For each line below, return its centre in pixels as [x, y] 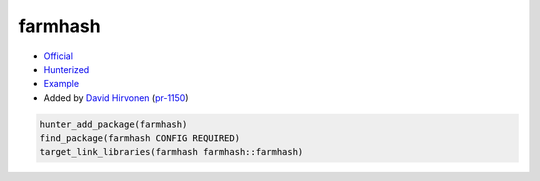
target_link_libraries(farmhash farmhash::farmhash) [171, 152]
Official [58, 56]
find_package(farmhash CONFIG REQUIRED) [139, 138]
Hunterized [66, 69]
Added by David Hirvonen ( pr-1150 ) [116, 97]
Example [61, 84]
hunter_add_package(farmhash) [113, 124]
